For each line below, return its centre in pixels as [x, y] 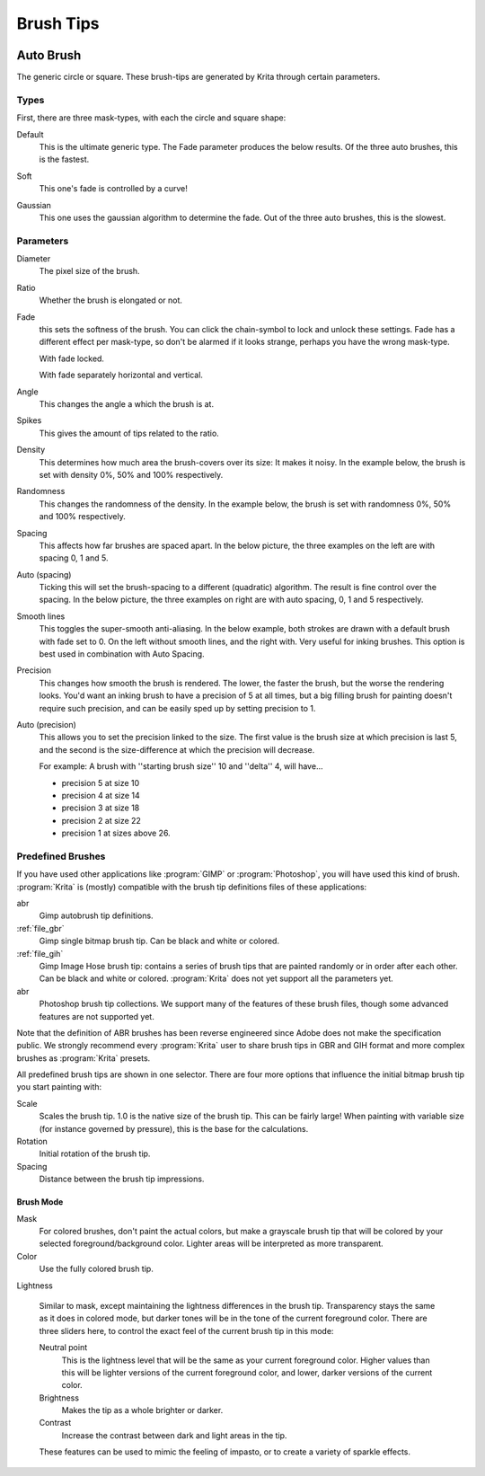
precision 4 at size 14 [101, 795]
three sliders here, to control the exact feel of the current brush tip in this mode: [186, 1330]
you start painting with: [59, 1087]
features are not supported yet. [97, 1016]
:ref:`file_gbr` [40, 928]
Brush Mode [40, 1202]
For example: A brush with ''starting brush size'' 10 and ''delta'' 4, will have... [181, 766]
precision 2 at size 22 [101, 820]
